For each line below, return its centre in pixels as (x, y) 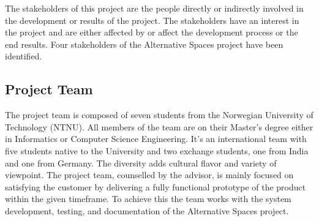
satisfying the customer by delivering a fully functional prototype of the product (156, 186)
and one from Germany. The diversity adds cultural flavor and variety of (141, 163)
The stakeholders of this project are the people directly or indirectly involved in (154, 8)
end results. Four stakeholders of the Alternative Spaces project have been (144, 44)
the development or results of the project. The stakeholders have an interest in (152, 20)
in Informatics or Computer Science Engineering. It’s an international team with (156, 139)
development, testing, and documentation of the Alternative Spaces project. (147, 210)
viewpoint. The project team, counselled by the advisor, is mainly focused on (149, 175)
